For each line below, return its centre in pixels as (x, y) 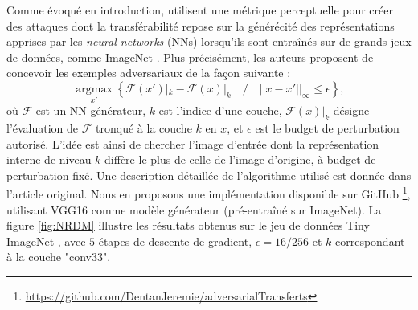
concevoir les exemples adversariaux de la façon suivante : (149, 73)
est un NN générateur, (91, 110)
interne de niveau (49, 159)
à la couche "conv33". (59, 257)
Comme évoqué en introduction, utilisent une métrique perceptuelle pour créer (200, 10)
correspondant (370, 241)
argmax (94, 89)
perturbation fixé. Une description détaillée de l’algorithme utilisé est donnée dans (209, 175)
